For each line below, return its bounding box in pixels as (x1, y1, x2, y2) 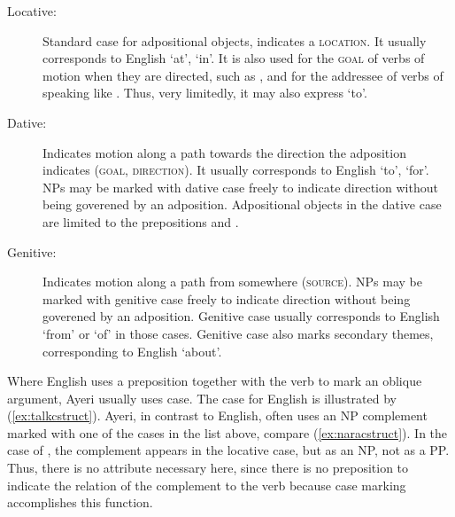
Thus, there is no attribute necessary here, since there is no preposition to (7, 458, 409, 477)
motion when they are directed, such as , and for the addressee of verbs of (42, 66, 443, 84)
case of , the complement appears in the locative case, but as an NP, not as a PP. (7, 441, 450, 459)
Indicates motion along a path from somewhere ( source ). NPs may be (42, 272, 422, 291)
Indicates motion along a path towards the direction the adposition (42, 143, 406, 161)
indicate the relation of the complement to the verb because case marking (7, 475, 406, 494)
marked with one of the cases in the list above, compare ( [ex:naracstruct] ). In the (7, 423, 448, 442)
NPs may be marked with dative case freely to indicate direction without (42, 177, 438, 196)
